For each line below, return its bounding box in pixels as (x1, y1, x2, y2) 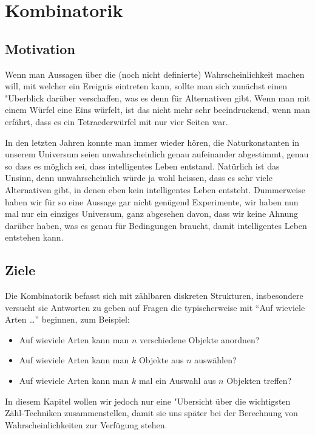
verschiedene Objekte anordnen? (140, 333, 260, 346)
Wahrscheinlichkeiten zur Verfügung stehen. (5, 418, 168, 431)
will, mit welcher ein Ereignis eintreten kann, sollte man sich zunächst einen (5, 80, 287, 92)
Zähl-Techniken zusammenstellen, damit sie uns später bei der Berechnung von (5, 406, 298, 419)
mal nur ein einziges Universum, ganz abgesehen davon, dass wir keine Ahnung (5, 207, 299, 220)
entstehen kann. (5, 231, 64, 244)
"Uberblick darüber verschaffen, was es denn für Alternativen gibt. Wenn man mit (5, 91, 310, 104)
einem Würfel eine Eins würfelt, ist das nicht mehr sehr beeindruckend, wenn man (5, 103, 310, 116)
